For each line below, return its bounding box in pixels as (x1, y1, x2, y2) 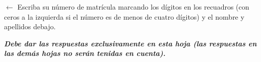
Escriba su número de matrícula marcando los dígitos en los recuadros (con (17, 2, 249, 12)
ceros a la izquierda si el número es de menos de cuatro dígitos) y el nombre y (4, 11, 244, 22)
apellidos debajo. (4, 21, 56, 32)
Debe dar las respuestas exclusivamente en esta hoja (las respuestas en (4, 38, 257, 48)
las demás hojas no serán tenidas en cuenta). (4, 48, 166, 58)
